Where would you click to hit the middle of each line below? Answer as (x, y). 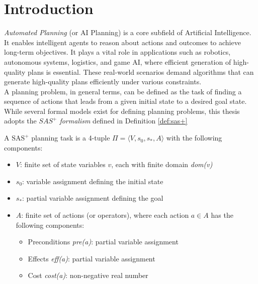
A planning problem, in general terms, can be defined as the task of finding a (123, 91)
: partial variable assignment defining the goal (93, 198)
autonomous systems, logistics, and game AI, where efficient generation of (118, 61)
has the (222, 215)
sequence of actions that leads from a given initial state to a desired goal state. (125, 101)
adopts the (20, 121)
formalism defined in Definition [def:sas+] (123, 121)
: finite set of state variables (63, 164)
